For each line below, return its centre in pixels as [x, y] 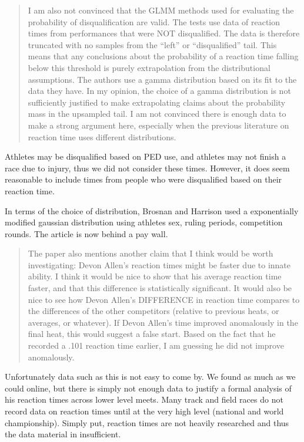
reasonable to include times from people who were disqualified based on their [143, 179]
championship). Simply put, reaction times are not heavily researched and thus [147, 422]
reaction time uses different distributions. [102, 136]
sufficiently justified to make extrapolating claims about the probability [157, 102]
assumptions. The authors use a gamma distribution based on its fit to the [162, 79]
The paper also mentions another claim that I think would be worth [151, 253]
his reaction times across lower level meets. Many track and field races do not [144, 399]
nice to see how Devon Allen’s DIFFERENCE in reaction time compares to [164, 299]
